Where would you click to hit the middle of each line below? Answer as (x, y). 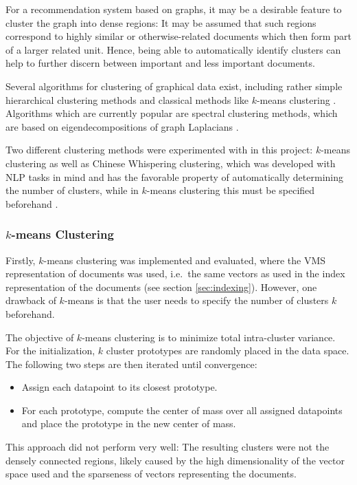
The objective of (40, 337)
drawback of (31, 300)
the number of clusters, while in (72, 190)
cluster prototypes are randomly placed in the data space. (228, 351)
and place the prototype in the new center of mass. (129, 423)
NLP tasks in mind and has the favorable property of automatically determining (174, 176)
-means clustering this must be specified (231, 190)
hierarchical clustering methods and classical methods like (127, 99)
